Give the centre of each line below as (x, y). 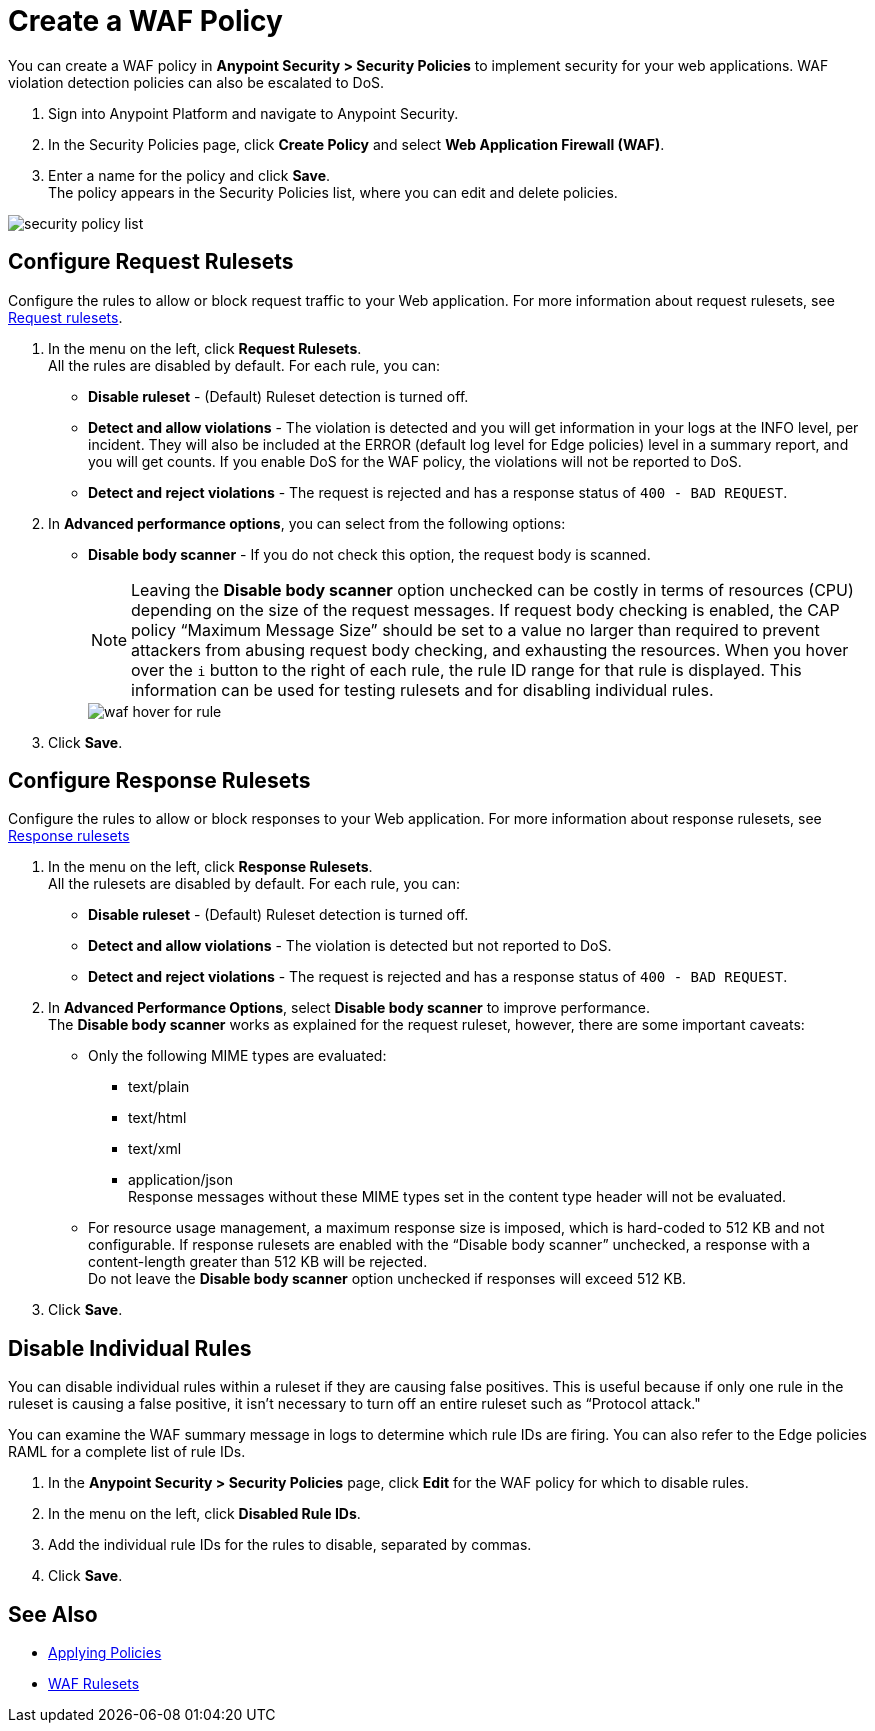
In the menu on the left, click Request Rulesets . (205, 348)
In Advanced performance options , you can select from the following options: (307, 523)
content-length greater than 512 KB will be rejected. (258, 1262)
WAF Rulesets (94, 1684)
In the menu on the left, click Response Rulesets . (210, 867)
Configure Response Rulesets (159, 781)
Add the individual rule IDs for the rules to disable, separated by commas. (290, 1545)
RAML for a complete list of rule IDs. (127, 1452)
